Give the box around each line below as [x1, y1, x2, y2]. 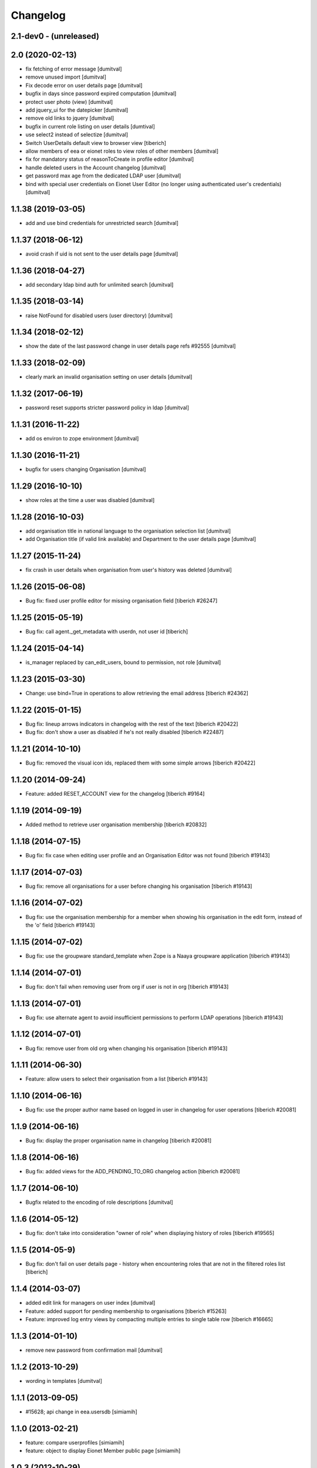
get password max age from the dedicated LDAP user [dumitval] [25, 172, 181, 179]
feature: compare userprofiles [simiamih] [25, 1439, 124, 1446]
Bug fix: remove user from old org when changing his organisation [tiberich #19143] [25, 1045, 228, 1052]
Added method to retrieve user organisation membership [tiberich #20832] [25, 821, 207, 828]
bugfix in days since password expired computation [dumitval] [25, 90, 177, 97]
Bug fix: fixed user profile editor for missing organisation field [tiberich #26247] [25, 597, 218, 604]
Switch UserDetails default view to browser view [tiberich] [25, 139, 167, 146]
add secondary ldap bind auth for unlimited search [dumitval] [25, 281, 174, 288]
